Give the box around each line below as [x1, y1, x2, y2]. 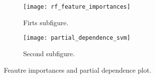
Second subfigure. [23, 48, 75, 58]
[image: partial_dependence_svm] [23, 34, 130, 42]
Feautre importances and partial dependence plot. [4, 64, 152, 75]
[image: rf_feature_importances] [23, 3, 130, 10]
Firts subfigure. [23, 17, 69, 27]
